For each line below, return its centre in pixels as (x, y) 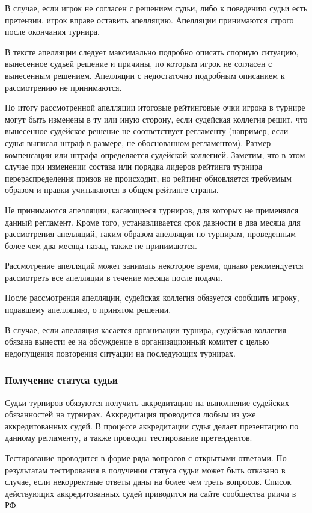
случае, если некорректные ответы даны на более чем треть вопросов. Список (148, 481)
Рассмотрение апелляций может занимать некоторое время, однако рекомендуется (154, 266)
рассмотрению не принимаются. (63, 87)
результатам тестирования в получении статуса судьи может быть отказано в (145, 469)
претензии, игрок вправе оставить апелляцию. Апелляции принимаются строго (149, 20)
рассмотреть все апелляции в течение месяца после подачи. (114, 277)
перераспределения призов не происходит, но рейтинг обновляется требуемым (148, 178)
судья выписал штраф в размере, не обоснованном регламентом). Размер (138, 142)
